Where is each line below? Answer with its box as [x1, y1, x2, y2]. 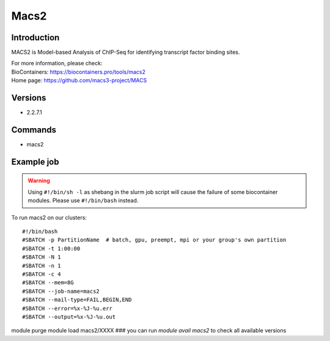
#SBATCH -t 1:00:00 [22, 245, 81, 252]
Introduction [11, 32, 60, 43]
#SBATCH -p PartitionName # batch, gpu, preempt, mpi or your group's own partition [22, 237, 287, 243]
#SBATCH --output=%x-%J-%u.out [22, 313, 116, 320]
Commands [11, 124, 57, 135]
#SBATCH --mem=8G [22, 279, 74, 286]
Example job [11, 156, 59, 167]
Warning [28, 177, 50, 184]
